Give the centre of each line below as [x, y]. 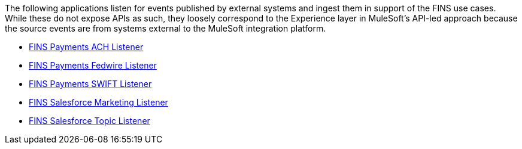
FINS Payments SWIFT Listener [90, 84]
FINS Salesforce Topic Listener [89, 121]
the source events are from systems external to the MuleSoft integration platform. [166, 28]
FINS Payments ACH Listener [86, 47]
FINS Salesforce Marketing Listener [98, 102]
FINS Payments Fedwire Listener [93, 65]
